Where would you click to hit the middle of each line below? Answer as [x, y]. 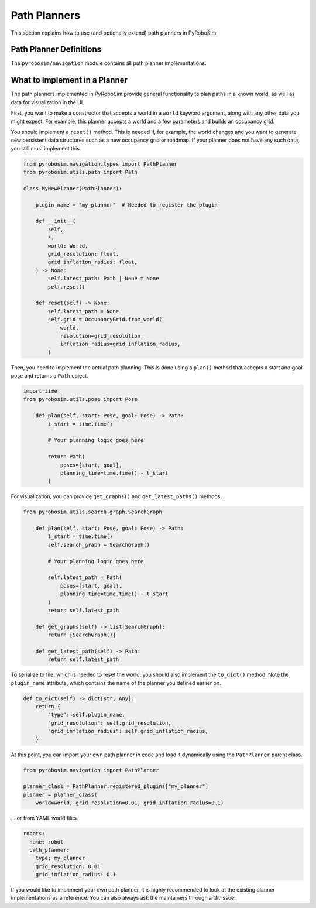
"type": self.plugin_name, [86, 715]
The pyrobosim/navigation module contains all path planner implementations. [109, 63]
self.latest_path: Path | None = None [103, 279]
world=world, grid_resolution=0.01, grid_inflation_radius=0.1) [130, 803]
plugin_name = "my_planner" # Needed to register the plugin [126, 205]
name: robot [47, 842]
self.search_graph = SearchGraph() [99, 545]
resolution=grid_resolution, [102, 336]
